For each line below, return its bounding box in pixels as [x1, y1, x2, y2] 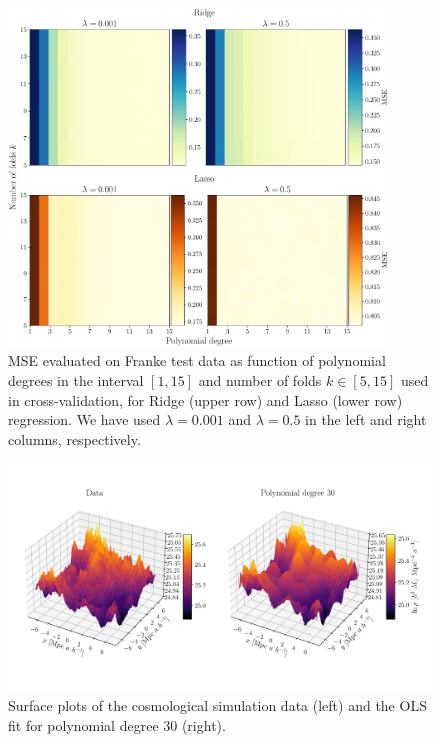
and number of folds [198, 369, 322, 390]
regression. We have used [8, 409, 161, 430]
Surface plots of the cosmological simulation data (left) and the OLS [8, 695, 427, 716]
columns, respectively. [8, 428, 141, 449]
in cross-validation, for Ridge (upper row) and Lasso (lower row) [8, 389, 403, 410]
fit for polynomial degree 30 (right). [8, 714, 226, 735]
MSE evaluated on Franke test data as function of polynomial [8, 350, 386, 371]
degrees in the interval [8, 369, 144, 390]
